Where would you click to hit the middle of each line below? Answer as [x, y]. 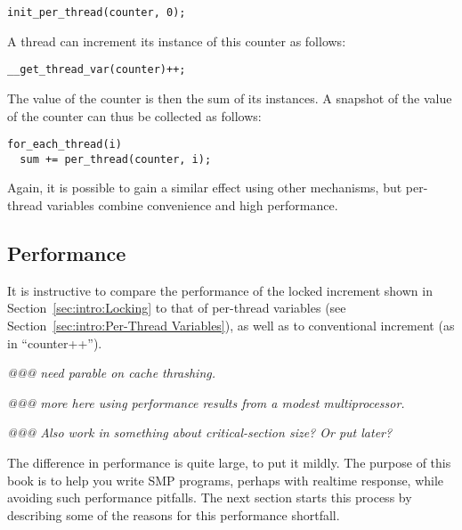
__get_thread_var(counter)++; [97, 70]
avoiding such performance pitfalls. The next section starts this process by [210, 497]
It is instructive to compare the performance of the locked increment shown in [220, 290]
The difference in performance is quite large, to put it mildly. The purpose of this [229, 462]
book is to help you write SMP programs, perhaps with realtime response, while [226, 480]
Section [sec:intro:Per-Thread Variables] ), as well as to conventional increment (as [231, 325]
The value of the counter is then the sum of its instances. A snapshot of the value [230, 98]
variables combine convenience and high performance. [192, 205]
